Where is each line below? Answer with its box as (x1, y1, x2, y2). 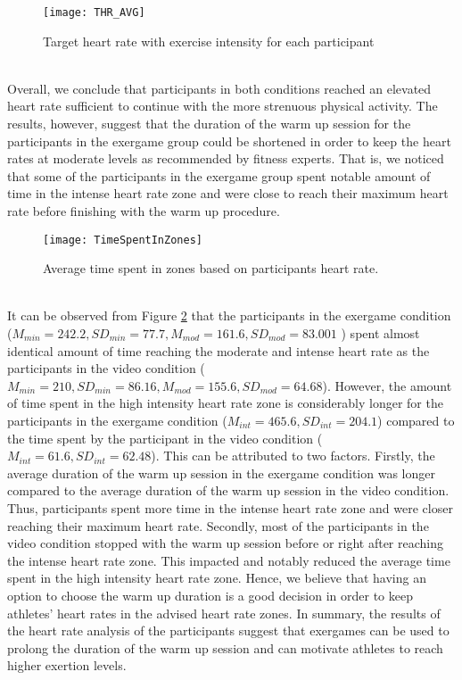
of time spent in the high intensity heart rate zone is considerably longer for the (7, 394, 443, 412)
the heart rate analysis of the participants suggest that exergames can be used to (7, 621, 450, 640)
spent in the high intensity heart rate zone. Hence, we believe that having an (7, 568, 426, 587)
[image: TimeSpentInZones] (43, 233, 202, 246)
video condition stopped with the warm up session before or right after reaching (7, 534, 444, 552)
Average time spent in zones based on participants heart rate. (43, 259, 379, 278)
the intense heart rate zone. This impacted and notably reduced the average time (7, 551, 450, 569)
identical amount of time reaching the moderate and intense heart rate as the (7, 341, 430, 360)
